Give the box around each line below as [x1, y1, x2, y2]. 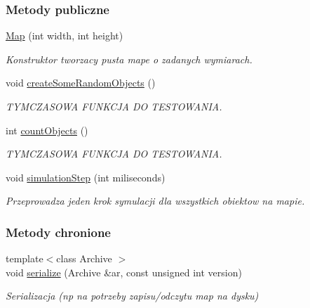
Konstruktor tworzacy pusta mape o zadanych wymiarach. [6, 51, 252, 66]
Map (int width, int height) [6, 28, 123, 43]
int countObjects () [6, 122, 88, 137]
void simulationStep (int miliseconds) [6, 169, 166, 184]
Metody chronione [6, 223, 111, 240]
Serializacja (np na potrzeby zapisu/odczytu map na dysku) [6, 288, 259, 303]
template [6, 251, 43, 266]
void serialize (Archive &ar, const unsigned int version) [6, 264, 242, 279]
